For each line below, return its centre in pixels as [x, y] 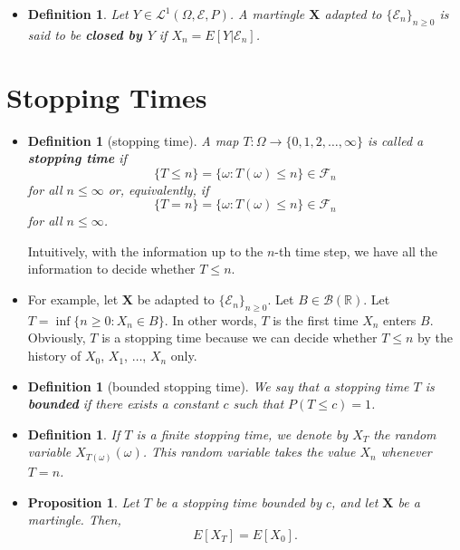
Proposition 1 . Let [83, 502]
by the [435, 338]
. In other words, [211, 319]
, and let [355, 502]
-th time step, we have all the [356, 251]
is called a [396, 140]
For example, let [73, 299]
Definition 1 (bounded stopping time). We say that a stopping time [218, 386]
